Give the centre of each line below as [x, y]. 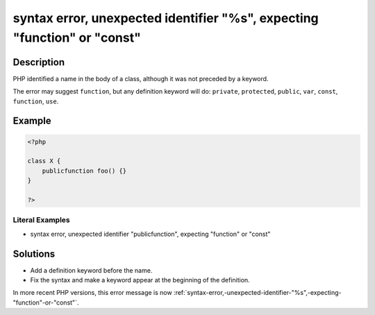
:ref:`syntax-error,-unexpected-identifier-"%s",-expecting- [258, 293]
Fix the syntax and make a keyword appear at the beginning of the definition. [140, 280]
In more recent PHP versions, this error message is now [93, 293]
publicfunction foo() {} [84, 171]
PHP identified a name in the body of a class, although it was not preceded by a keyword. [141, 78]
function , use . [36, 101]
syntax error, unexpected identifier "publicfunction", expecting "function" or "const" [150, 234]
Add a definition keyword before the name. [91, 270]
